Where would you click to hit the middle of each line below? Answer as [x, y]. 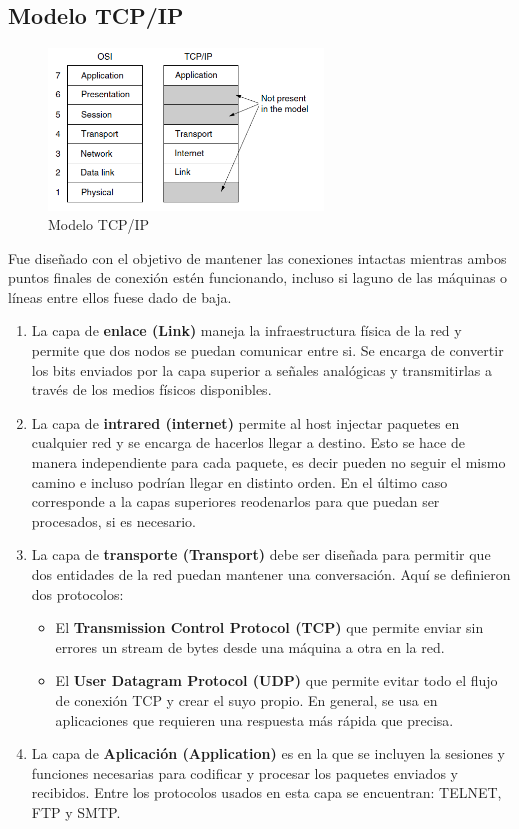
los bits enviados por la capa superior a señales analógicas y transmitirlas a [261, 369]
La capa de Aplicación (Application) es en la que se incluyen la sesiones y [268, 753]
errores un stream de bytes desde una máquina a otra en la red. [250, 646]
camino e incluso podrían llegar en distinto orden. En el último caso [239, 481]
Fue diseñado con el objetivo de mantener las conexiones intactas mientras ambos [257, 257]
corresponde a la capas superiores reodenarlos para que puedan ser [235, 501]
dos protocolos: [77, 593]
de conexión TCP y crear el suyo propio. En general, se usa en [246, 699]
